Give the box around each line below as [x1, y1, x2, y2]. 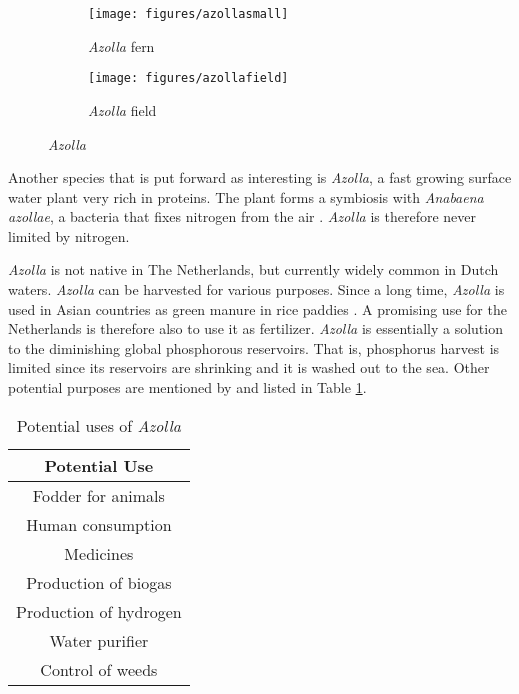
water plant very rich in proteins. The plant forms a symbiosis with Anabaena [8, 186, 484, 207]
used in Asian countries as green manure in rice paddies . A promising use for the [8, 298, 507, 319]
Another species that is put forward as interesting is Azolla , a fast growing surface [8, 167, 512, 188]
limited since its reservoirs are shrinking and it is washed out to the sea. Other [8, 357, 490, 378]
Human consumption [26, 512, 172, 536]
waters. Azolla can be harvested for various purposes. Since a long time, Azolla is [8, 279, 505, 300]
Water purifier [49, 628, 149, 652]
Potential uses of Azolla [16, 413, 181, 437]
